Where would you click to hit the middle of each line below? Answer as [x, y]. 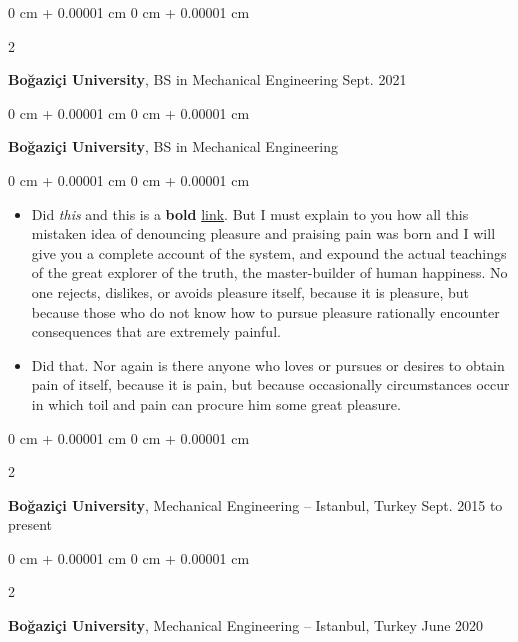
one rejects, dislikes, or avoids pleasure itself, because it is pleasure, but [250, 291]
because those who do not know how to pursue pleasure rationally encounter [265, 311]
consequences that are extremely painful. [156, 331]
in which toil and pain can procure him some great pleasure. [216, 403]
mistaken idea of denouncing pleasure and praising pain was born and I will [263, 233]
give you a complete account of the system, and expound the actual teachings [269, 252]
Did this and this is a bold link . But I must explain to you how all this [250, 213]
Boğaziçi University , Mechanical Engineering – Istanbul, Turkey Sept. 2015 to [255, 504]
